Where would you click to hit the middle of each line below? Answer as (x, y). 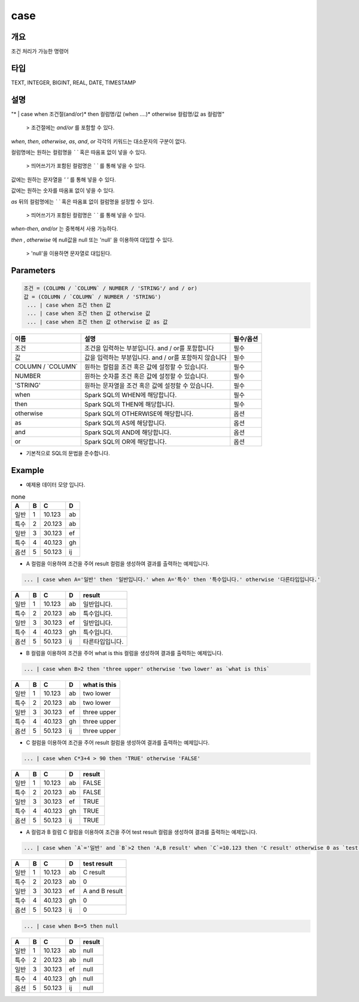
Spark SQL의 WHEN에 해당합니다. (131, 395)
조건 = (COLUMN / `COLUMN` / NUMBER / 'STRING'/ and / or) (110, 288)
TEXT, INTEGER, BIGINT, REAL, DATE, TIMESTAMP (74, 82)
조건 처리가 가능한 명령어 (40, 52)
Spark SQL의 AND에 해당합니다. (128, 432)
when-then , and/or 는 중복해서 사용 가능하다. (65, 229)
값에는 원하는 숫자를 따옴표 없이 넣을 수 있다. (63, 190)
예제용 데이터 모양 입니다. (56, 485)
